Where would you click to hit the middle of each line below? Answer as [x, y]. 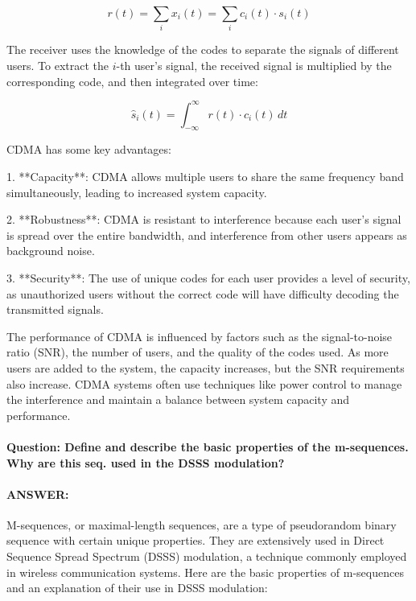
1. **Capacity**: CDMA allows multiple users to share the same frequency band [205, 176]
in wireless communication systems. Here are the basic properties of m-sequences [205, 572]
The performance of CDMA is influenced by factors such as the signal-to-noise [200, 336]
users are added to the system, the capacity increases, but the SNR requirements [206, 367]
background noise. [51, 251]
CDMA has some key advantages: [89, 149]
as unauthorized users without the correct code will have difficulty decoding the [203, 293]
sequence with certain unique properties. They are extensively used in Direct [196, 540]
